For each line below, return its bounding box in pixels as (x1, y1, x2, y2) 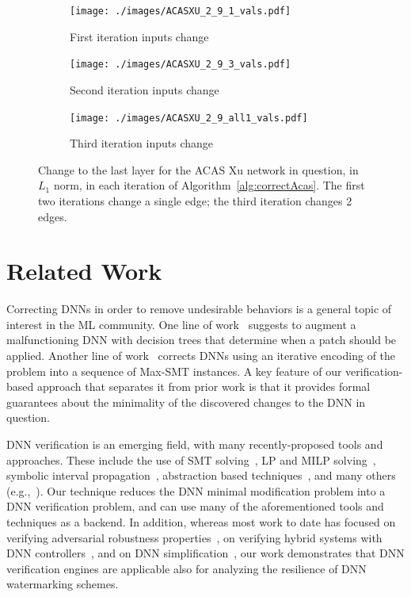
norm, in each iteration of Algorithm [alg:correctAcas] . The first (53, 177, 365, 193)
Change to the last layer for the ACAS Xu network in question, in (38, 161, 359, 178)
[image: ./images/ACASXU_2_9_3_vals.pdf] (70, 59, 291, 71)
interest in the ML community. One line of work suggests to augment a (6, 316, 356, 332)
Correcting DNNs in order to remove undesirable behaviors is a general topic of (6, 300, 392, 317)
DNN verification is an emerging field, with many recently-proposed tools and (6, 436, 383, 452)
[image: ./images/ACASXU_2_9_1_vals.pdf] (70, 6, 291, 17)
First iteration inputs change (70, 28, 209, 44)
